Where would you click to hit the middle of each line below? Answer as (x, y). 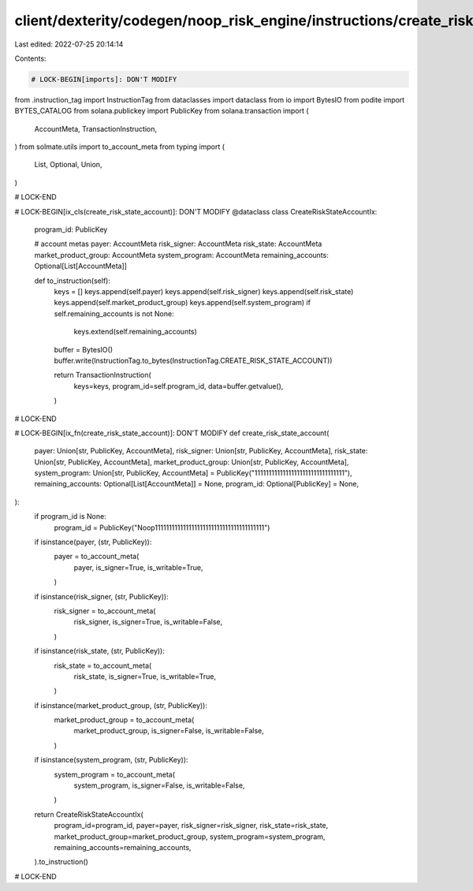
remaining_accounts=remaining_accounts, (123, 847)
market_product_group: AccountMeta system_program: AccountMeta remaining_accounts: (181, 255)
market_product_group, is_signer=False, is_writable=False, (169, 731)
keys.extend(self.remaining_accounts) (135, 332)
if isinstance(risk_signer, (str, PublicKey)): (101, 596)
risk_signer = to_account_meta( (105, 610)
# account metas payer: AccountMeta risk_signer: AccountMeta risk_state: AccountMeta (178, 244)
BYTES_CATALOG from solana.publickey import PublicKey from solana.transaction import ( (162, 111)
